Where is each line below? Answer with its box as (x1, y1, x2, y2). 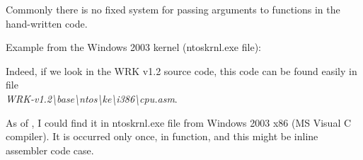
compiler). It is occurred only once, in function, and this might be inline (6, 129, 318, 144)
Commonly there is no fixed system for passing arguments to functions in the (6, 2, 340, 16)
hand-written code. (6, 16, 88, 30)
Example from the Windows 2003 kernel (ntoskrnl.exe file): (6, 40, 261, 55)
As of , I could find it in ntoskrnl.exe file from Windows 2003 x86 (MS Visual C (6, 115, 352, 130)
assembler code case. (6, 142, 94, 157)
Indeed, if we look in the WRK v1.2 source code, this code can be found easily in (6, 63, 357, 78)
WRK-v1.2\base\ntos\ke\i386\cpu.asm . (6, 91, 178, 105)
